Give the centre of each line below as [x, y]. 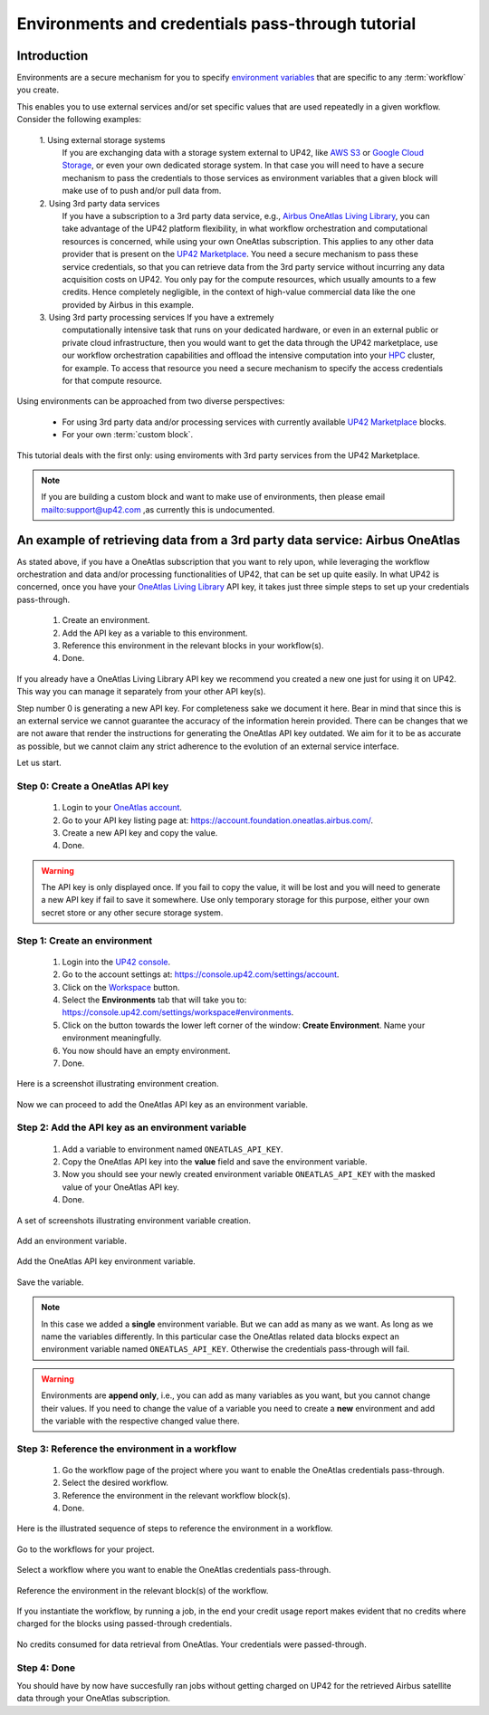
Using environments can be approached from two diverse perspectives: [151, 401]
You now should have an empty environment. [146, 1050]
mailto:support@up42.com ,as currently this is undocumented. [158, 509]
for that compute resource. [112, 381]
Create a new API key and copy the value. [140, 832]
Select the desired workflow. [115, 1483]
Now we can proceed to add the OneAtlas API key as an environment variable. [162, 1104]
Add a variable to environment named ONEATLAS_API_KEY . [173, 1149]
